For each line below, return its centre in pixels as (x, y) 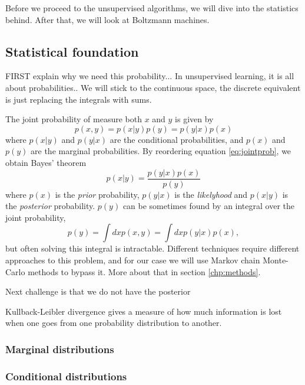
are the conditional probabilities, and (177, 139)
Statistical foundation (72, 51)
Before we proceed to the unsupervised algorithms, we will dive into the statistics (152, 8)
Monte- (276, 260)
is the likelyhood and (211, 194)
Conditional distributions (66, 376)
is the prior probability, (97, 194)
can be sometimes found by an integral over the (208, 206)
